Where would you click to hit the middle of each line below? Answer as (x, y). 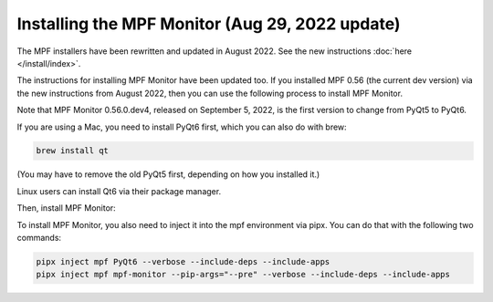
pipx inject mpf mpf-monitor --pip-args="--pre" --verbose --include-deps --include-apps (243, 275)
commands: (39, 238)
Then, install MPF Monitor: (66, 208)
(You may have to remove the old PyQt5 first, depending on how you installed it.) (168, 174)
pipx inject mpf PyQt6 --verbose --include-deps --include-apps (183, 262)
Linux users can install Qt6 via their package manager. (119, 191)
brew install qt (73, 151)
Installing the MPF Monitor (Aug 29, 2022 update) (209, 24)
